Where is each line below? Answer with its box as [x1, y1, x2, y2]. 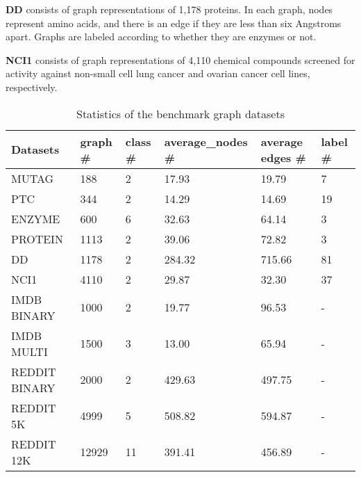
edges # [260, 149, 306, 165]
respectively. [6, 79, 58, 94]
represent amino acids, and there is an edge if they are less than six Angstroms [6, 15, 342, 30]
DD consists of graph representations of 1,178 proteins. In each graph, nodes [6, 2, 333, 16]
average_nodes [164, 133, 248, 149]
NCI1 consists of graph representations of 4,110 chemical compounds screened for [6, 52, 355, 67]
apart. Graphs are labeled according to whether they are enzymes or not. [6, 29, 317, 44]
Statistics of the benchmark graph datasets [76, 105, 285, 122]
